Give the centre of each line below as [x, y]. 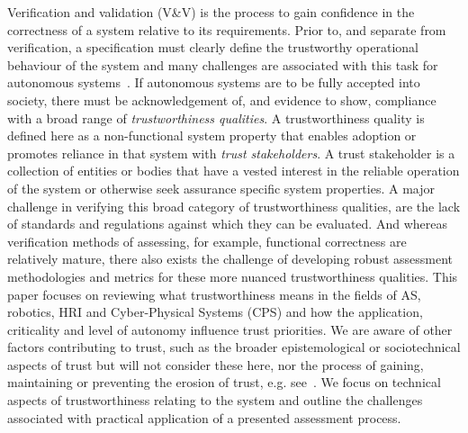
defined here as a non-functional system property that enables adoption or [212, 135]
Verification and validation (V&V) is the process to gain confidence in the [211, 12]
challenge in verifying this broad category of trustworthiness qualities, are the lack [234, 206]
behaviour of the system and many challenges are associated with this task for [223, 64]
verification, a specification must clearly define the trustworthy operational [213, 47]
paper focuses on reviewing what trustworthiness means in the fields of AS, [214, 294]
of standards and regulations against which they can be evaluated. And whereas [227, 224]
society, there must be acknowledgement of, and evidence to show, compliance [222, 99]
